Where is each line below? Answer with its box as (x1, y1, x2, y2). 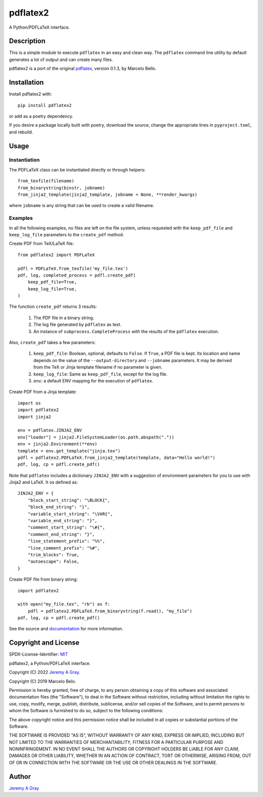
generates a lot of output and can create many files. (9, 57, 113, 62)
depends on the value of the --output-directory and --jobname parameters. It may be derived (33, 357, 232, 363)
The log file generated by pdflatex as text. (33, 322, 122, 327)
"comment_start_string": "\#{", (27, 525, 105, 531)
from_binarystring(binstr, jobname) (18, 185, 105, 190)
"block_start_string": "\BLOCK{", (27, 497, 111, 503)
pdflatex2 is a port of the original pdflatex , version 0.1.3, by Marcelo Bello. (9, 66, 157, 72)
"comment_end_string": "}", (27, 531, 95, 537)
